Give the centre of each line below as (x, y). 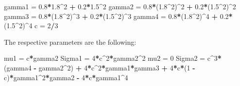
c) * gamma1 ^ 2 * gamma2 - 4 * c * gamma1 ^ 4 (66, 77)
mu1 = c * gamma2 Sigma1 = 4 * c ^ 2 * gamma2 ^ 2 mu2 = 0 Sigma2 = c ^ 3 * (113, 58)
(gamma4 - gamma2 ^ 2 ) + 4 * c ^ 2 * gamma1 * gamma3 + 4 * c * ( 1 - (100, 67)
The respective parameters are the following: (70, 42)
